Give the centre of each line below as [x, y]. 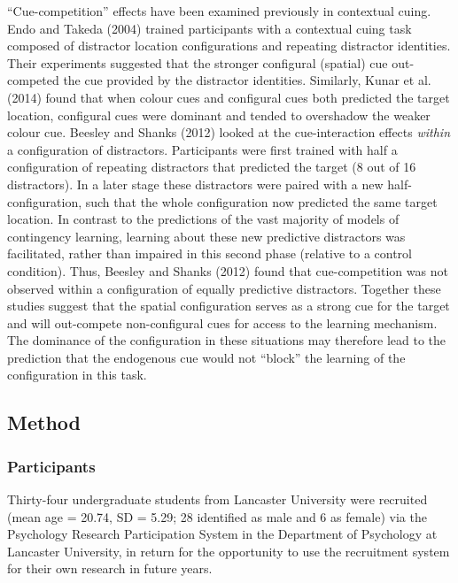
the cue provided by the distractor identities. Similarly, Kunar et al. [247, 80]
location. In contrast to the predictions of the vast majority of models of [203, 219]
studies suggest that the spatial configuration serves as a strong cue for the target [229, 306]
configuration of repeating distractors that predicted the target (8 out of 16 [212, 167]
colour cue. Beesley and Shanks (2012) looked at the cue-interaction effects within [229, 132]
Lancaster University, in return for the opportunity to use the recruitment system [229, 551]
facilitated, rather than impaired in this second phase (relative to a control [210, 253]
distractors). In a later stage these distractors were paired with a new [195, 184]
